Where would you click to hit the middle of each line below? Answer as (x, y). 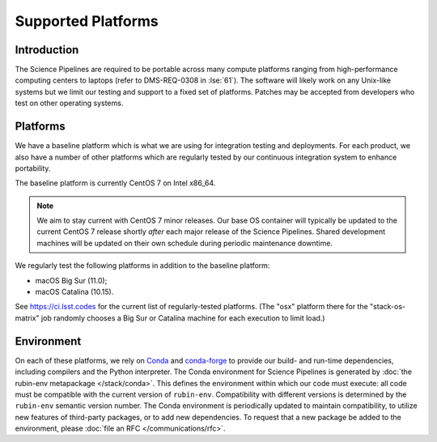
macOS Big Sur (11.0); (71, 280)
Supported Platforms (87, 21)
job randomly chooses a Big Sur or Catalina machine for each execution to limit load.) (183, 318)
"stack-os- (388, 307)
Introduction (47, 50)
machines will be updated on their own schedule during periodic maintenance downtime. (185, 243)
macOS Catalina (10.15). (74, 292)
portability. (33, 168)
